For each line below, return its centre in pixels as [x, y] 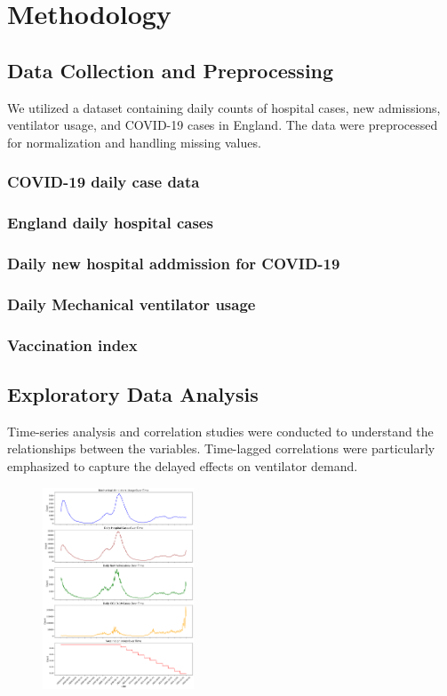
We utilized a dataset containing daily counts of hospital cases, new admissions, [224, 107]
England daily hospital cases [110, 223]
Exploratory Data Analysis [133, 393]
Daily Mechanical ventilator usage [132, 304]
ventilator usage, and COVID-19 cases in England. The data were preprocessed [223, 125]
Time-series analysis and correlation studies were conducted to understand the [220, 431]
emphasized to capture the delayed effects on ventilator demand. [183, 465]
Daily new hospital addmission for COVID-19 [174, 263]
